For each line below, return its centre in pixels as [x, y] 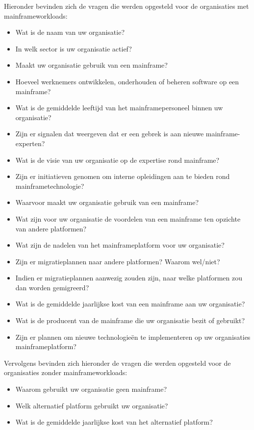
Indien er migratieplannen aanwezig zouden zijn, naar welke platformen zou [129, 278]
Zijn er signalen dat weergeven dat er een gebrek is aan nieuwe [110, 134]
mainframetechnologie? [50, 186]
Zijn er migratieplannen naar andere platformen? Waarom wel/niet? [118, 261]
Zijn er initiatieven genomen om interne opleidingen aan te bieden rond [123, 176]
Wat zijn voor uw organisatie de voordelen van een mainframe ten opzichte [128, 218]
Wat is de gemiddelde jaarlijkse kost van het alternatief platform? [114, 422]
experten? [30, 143]
